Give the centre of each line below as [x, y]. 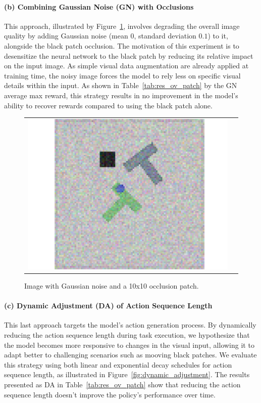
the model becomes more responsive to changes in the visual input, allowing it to [129, 345]
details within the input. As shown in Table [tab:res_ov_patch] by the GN [121, 85]
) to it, [218, 36]
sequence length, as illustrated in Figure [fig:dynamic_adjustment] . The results [127, 374]
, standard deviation [165, 36]
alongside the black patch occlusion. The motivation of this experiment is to [122, 45]
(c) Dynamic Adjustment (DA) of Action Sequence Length [108, 306]
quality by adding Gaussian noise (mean [66, 36]
